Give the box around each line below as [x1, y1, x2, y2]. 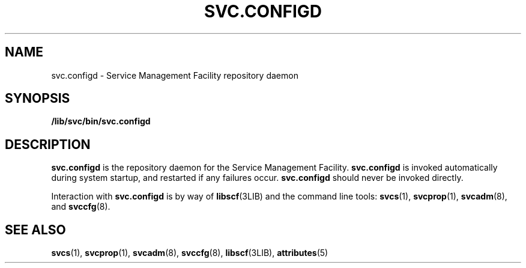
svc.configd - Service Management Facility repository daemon [51, 70, 298, 81]
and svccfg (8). [51, 201, 110, 212]
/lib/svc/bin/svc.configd [51, 116, 151, 127]
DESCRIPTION [5, 136, 91, 152]
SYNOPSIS [5, 91, 70, 106]
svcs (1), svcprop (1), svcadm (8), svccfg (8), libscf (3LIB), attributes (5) [51, 248, 328, 258]
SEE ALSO [5, 222, 66, 237]
